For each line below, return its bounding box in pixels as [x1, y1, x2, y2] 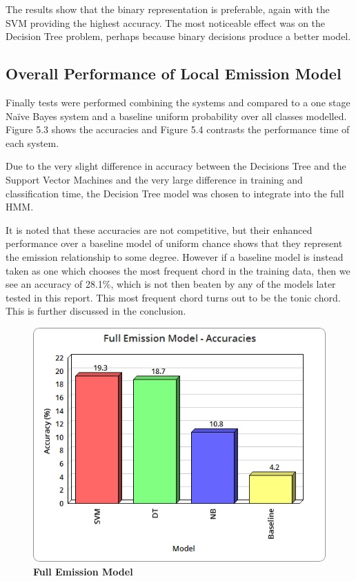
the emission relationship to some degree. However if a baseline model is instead [6, 249, 344, 264]
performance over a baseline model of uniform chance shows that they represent [6, 236, 343, 250]
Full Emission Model [33, 564, 133, 578]
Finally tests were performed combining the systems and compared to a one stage [6, 95, 350, 109]
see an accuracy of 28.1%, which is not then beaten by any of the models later [6, 277, 336, 291]
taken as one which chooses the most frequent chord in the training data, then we [6, 263, 350, 277]
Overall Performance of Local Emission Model [6, 63, 342, 84]
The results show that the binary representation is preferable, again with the [6, 2, 330, 16]
